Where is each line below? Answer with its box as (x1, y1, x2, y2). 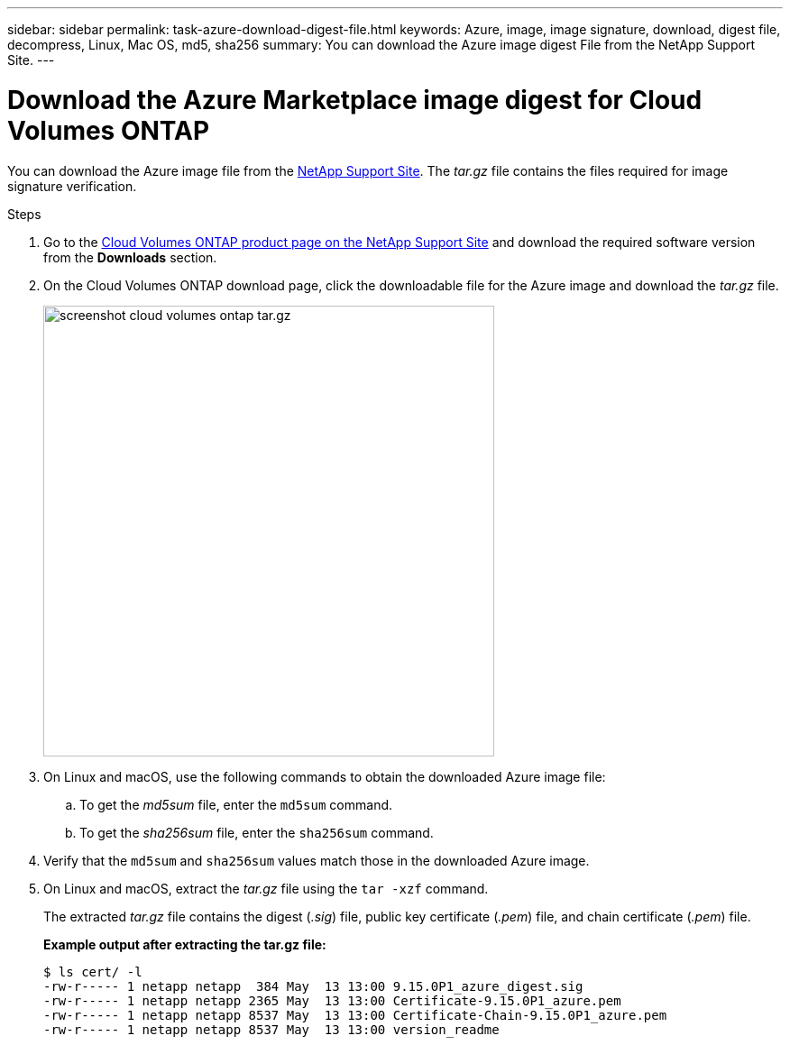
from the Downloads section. (43, 249, 217, 265)
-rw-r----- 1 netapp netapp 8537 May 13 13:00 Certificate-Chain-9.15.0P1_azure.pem (43, 1007, 667, 1022)
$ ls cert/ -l (43, 964, 142, 979)
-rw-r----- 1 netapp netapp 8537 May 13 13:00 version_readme (43, 1022, 500, 1037)
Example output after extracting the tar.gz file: (43, 936, 326, 952)
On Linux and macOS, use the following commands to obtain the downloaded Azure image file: (43, 768, 606, 784)
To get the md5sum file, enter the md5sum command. (79, 796, 393, 812)
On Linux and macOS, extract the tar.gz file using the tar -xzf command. (43, 880, 489, 896)
